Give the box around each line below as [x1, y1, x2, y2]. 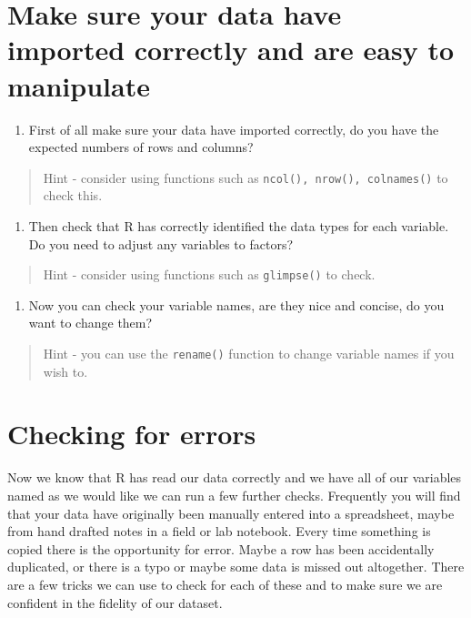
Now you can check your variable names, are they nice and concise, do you [28, 295, 445, 314]
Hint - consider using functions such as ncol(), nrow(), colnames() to [43, 167, 448, 187]
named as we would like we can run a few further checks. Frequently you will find [7, 485, 461, 504]
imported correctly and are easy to [7, 31, 455, 68]
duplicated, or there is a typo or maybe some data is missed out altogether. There [7, 557, 465, 576]
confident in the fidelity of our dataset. [7, 593, 223, 612]
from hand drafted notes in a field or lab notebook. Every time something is [7, 522, 431, 541]
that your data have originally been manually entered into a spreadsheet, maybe [7, 503, 455, 522]
